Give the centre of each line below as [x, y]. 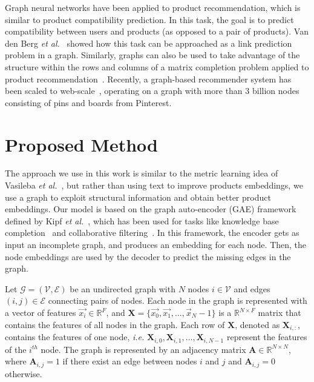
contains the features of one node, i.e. [75, 337]
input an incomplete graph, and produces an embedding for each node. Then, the [156, 245]
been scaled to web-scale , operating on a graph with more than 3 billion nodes [152, 91]
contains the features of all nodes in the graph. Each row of [115, 324]
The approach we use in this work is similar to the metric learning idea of [142, 173]
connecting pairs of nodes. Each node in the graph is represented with [178, 300]
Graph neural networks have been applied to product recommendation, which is [153, 7]
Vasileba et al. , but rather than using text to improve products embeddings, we [154, 185]
